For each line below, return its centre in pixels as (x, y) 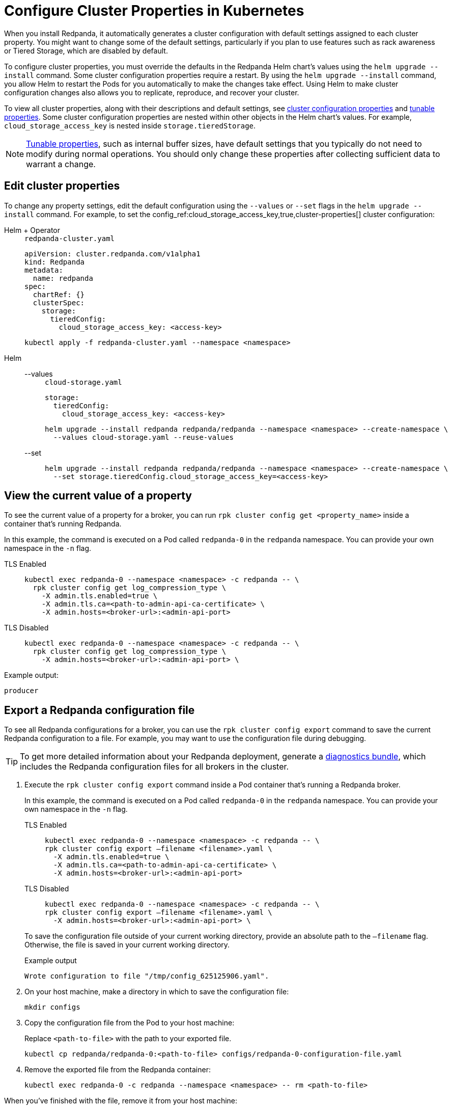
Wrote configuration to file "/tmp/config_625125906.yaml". (147, 976)
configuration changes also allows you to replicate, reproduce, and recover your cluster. (152, 92)
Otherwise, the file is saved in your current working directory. (127, 945)
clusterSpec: (59, 302)
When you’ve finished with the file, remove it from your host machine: (121, 1101)
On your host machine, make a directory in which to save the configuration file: (157, 992)
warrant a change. (61, 164)
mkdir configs (52, 1007)
